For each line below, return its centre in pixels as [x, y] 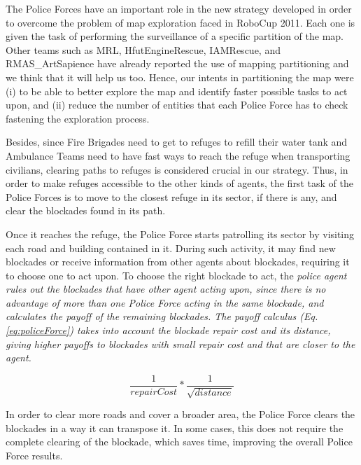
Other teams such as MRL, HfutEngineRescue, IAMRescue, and [143, 49]
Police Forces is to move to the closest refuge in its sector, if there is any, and [171, 196]
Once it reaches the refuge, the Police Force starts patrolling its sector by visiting [180, 234]
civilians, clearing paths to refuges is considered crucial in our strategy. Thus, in [177, 169]
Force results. [34, 456]
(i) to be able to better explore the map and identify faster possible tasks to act [177, 91]
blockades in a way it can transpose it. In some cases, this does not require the [175, 428]
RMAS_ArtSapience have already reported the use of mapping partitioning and [177, 63]
